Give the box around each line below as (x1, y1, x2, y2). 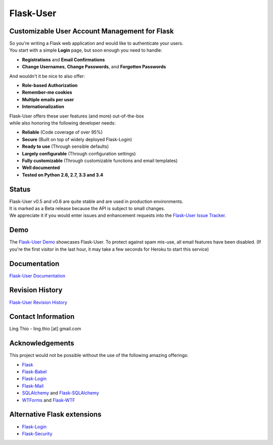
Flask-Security (22, 430, 53, 436)
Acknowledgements (9, 339, 74, 348)
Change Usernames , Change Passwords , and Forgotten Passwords (22, 64, 166, 70)
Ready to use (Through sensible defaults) (22, 143, 109, 149)
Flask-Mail (22, 383, 44, 389)
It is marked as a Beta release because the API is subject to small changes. (9, 206, 165, 211)
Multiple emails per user (22, 96, 74, 102)
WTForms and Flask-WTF (22, 397, 75, 403)
